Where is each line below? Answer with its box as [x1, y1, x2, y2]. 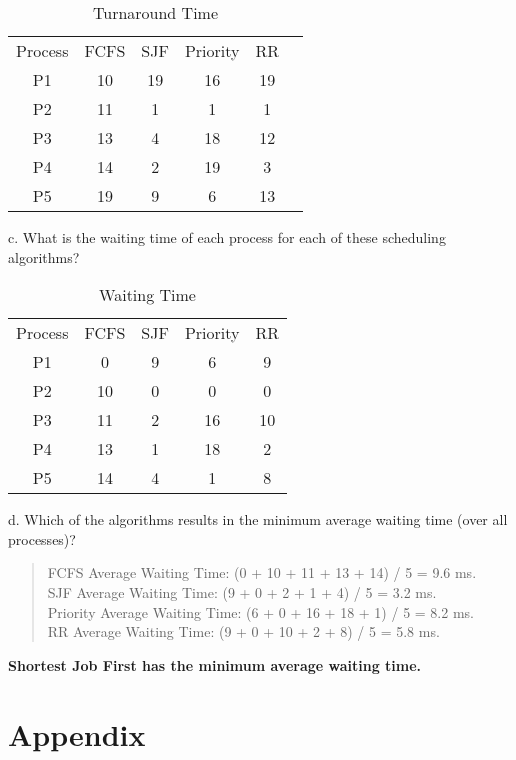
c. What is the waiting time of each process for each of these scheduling [8, 227, 446, 247]
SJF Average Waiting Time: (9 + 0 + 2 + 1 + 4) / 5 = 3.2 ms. [47, 581, 437, 602]
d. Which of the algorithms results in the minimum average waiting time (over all [8, 509, 508, 530]
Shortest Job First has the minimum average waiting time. [8, 654, 422, 675]
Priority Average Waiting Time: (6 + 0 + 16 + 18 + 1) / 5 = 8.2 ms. [47, 601, 474, 622]
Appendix [8, 713, 146, 754]
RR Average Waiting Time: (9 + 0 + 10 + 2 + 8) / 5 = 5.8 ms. [47, 621, 440, 642]
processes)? [8, 528, 76, 549]
